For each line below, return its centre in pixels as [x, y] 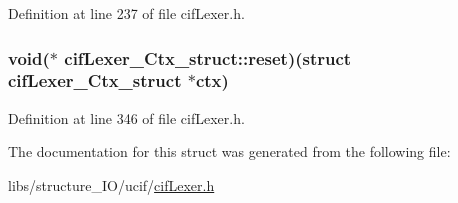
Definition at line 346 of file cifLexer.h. [126, 117]
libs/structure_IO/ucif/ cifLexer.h [111, 184]
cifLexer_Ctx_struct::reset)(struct [208, 57]
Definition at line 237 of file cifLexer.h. [126, 13]
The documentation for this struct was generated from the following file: [229, 151]
